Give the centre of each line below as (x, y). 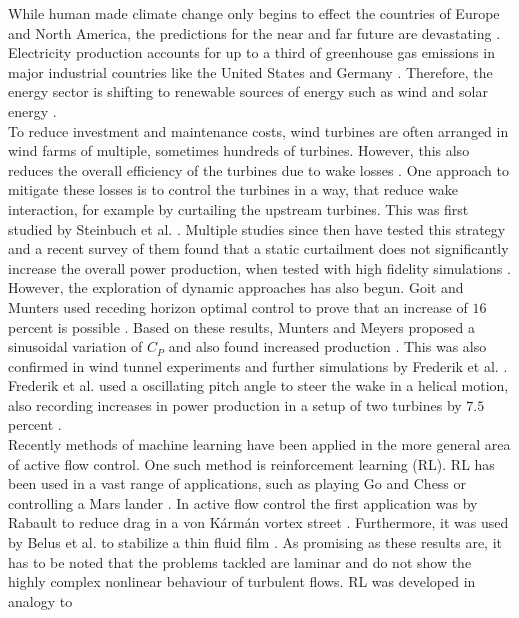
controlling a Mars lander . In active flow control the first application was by (243, 502)
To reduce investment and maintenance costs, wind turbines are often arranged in (258, 130)
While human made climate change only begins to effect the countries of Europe (254, 13)
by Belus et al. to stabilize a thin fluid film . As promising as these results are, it (255, 542)
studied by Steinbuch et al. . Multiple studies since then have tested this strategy (257, 228)
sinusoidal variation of (75, 346)
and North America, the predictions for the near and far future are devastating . (254, 32)
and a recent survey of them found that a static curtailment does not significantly (258, 248)
